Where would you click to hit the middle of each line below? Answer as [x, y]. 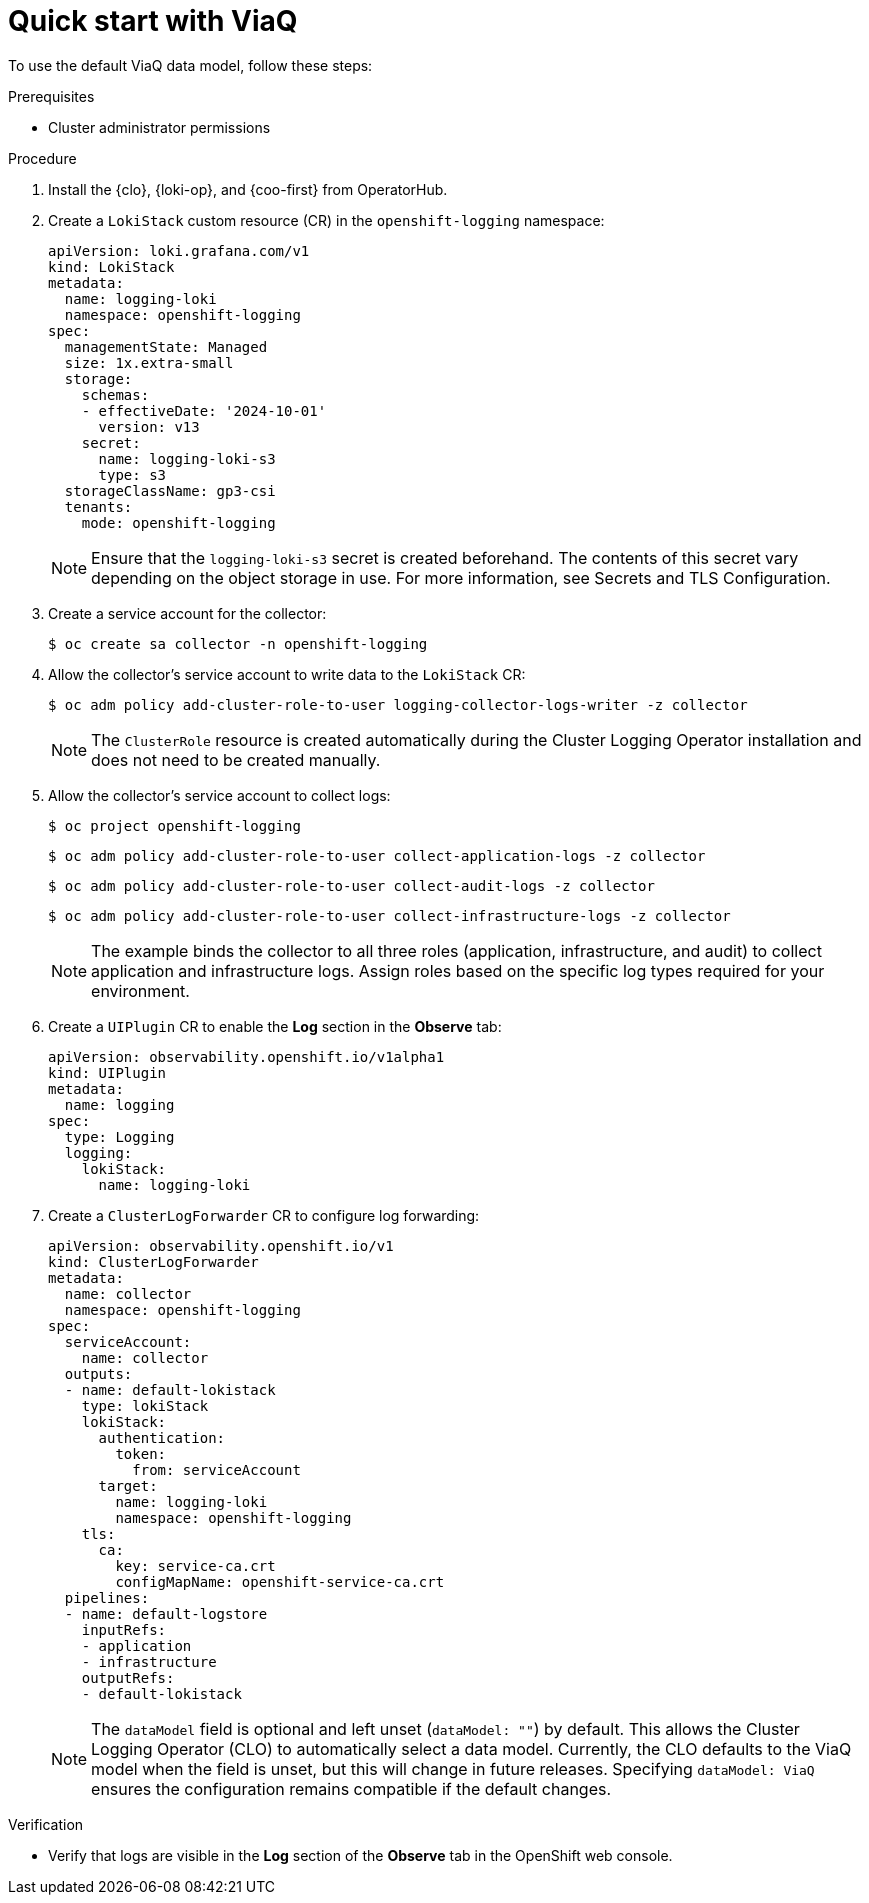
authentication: [162, 1437]
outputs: [98, 1373]
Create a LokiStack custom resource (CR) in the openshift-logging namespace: [326, 220]
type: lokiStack [145, 1405]
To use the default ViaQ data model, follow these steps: [190, 65]
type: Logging [119, 1136]
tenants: [98, 506]
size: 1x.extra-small [149, 362]
